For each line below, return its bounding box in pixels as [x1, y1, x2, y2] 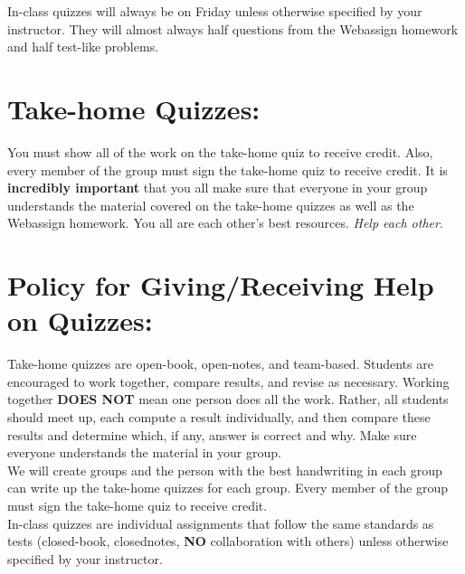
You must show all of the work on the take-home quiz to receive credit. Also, [7, 142, 433, 161]
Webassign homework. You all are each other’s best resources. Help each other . [7, 213, 443, 232]
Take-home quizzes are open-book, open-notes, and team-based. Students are [7, 354, 433, 373]
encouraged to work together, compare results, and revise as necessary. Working [7, 372, 450, 391]
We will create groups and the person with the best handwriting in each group [7, 460, 442, 479]
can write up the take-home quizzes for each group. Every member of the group [7, 478, 448, 497]
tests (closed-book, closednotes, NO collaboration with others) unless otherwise [7, 532, 449, 550]
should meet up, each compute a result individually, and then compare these [7, 407, 431, 426]
